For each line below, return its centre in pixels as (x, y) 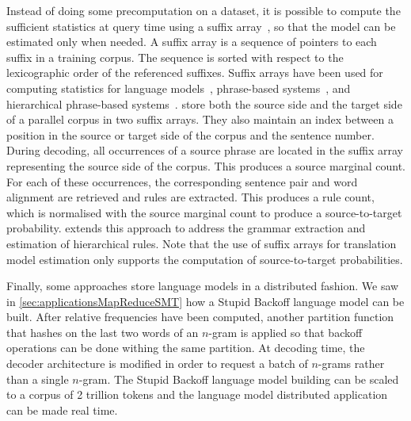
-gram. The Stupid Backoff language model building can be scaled (239, 379)
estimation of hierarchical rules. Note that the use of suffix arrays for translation (202, 243)
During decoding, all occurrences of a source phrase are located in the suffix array (205, 150)
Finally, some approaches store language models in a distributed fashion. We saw (203, 286)
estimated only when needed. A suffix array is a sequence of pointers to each (192, 42)
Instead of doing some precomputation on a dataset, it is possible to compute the (204, 10)
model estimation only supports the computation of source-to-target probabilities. (205, 259)
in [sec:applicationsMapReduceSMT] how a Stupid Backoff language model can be (205, 301)
